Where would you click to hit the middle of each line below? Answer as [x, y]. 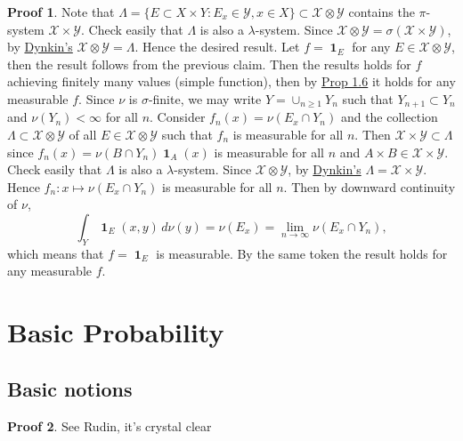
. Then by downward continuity [370, 186]
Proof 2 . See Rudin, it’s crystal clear [110, 425]
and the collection [389, 117]
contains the [382, 12]
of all [83, 135]
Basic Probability [116, 332]
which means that [56, 253]
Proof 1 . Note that [61, 12]
